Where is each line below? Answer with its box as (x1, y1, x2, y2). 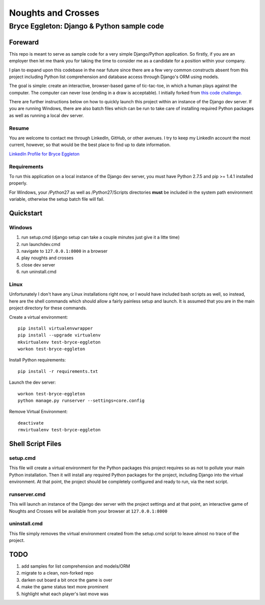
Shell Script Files (9, 440, 62, 448)
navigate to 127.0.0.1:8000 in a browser (21, 248, 108, 254)
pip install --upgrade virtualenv (18, 333, 101, 338)
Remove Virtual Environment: (9, 409, 68, 415)
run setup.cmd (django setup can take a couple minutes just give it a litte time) (21, 234, 180, 241)
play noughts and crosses (21, 255, 74, 261)
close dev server (21, 262, 55, 268)
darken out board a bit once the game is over (21, 577, 113, 583)
